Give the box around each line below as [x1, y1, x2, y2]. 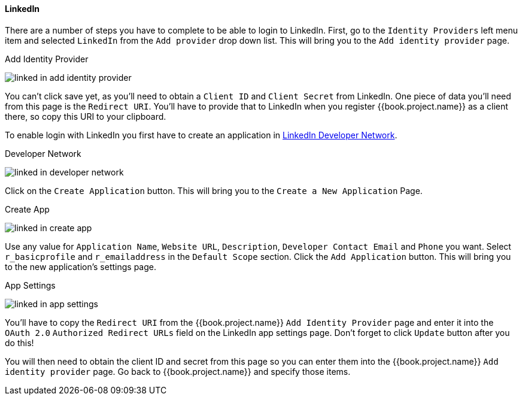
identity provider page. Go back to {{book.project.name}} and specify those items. [5, 366, 351, 377]
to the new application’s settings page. [5, 261, 156, 272]
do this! [5, 337, 34, 348]
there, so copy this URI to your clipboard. [5, 111, 166, 122]
